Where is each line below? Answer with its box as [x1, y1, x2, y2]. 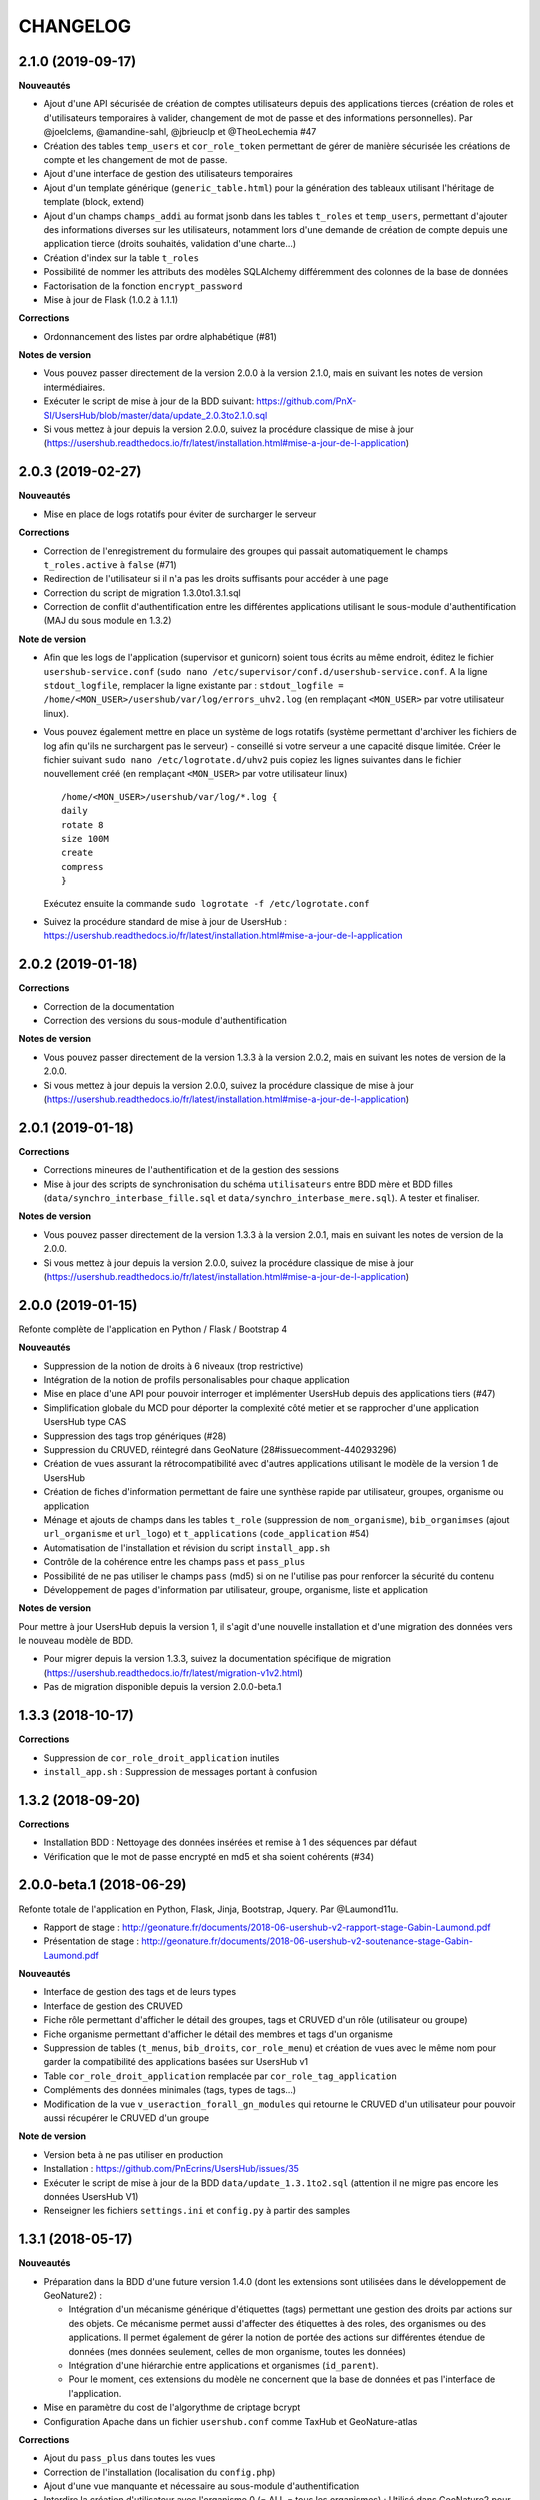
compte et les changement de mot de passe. [43, 154, 228, 166]
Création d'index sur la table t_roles [43, 251, 200, 264]
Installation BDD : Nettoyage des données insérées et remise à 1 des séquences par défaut [43, 1836, 417, 1849]
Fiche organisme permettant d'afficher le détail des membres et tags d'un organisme [43, 2028, 394, 2040]
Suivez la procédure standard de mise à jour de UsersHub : [43, 915, 287, 927]
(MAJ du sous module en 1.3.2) [43, 615, 172, 627]
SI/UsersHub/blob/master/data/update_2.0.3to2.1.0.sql [43, 409, 268, 421]
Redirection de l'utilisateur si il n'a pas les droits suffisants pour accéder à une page [43, 573, 389, 585]
